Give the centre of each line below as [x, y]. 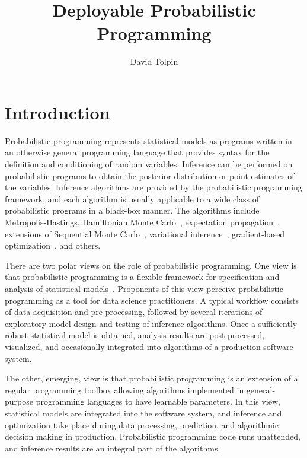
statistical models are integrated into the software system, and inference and [143, 413]
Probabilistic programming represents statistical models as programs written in [148, 140]
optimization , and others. [53, 245]
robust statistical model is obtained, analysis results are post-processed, [135, 335]
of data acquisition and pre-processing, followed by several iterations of [134, 312]
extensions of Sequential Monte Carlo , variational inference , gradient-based [145, 233]
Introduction [57, 112]
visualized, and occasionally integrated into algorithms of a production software [149, 346]
